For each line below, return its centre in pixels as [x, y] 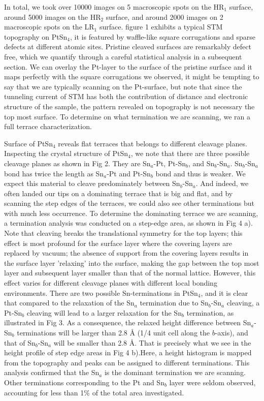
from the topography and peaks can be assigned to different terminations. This [127, 362]
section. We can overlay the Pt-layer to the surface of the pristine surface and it [128, 66]
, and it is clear [224, 292]
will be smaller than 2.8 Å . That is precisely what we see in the [152, 342]
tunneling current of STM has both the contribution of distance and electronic [126, 96]
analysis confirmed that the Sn [52, 372]
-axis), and [232, 332]
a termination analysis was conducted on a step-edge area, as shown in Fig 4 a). [128, 223]
